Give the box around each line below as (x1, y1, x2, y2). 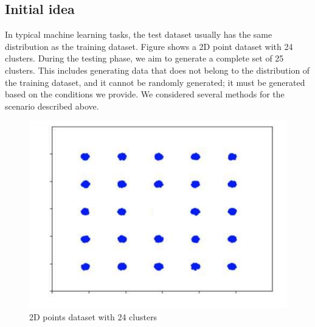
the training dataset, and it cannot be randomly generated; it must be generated (5, 76, 305, 88)
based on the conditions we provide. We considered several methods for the (5, 88, 285, 100)
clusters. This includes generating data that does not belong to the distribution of (5, 63, 310, 76)
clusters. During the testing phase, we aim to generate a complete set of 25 (5, 52, 284, 65)
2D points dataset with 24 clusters (29, 310, 157, 323)
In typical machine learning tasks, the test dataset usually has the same (5, 28, 272, 41)
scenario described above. (5, 99, 99, 112)
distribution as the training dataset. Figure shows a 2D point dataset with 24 (5, 40, 293, 52)
